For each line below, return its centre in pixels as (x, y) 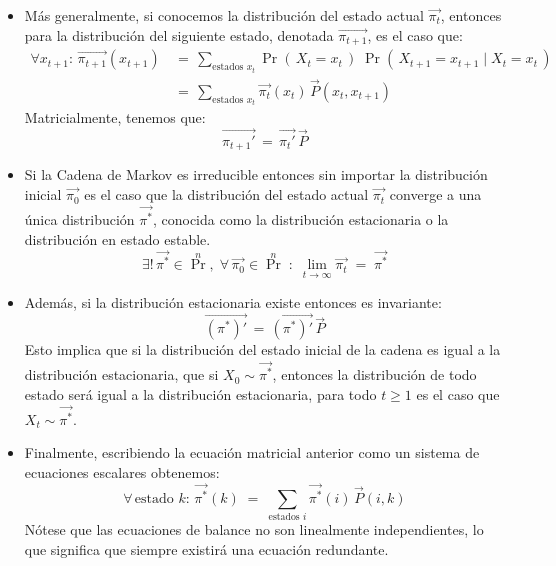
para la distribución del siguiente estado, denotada (179, 34)
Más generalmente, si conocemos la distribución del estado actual (224, 15)
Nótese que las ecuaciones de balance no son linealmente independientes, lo (254, 529)
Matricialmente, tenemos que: (115, 117)
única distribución (79, 218)
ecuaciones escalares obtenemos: (122, 472)
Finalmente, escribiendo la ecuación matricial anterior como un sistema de (252, 452)
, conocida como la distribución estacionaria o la (300, 218)
